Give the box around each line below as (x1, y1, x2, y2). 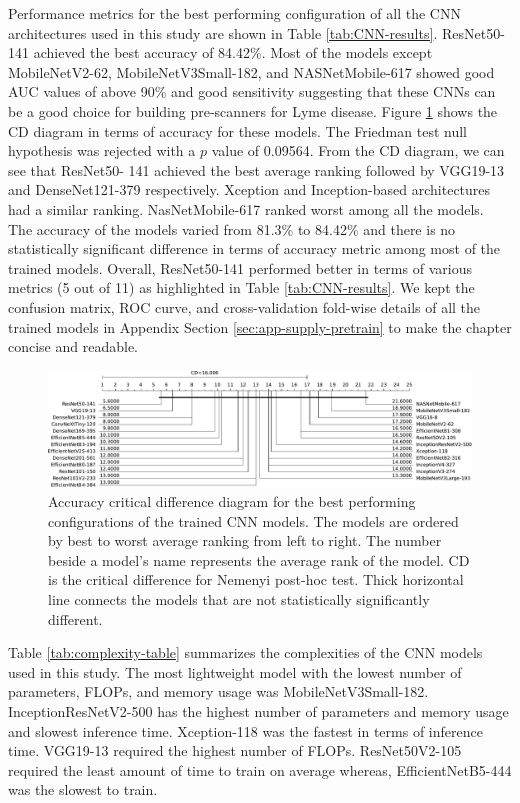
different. (48, 608, 103, 629)
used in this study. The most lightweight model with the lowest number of (8, 661, 462, 682)
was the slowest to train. (8, 779, 158, 800)
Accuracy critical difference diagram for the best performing (48, 491, 416, 512)
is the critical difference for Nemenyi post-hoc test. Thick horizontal (48, 569, 464, 590)
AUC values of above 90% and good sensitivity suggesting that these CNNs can (8, 81, 496, 102)
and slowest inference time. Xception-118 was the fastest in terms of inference (8, 720, 483, 741)
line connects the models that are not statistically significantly (48, 589, 430, 610)
